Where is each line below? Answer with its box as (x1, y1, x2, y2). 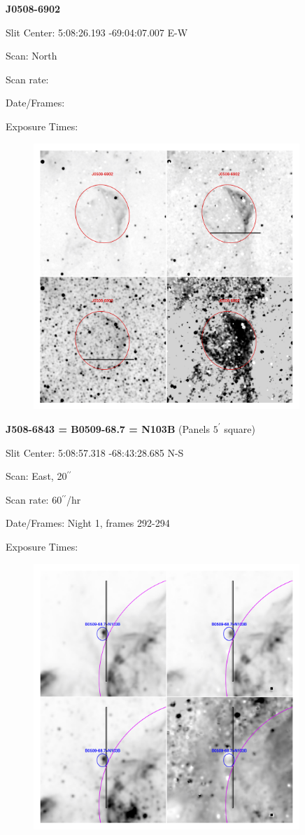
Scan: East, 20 (6, 469, 67, 483)
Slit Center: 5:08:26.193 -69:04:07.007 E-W (6, 25, 188, 39)
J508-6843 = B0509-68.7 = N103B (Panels (6, 421, 211, 436)
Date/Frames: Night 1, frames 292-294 (6, 516, 170, 530)
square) (224, 421, 256, 436)
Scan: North (6, 48, 57, 63)
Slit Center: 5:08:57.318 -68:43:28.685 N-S (6, 445, 184, 460)
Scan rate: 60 (6, 492, 62, 506)
